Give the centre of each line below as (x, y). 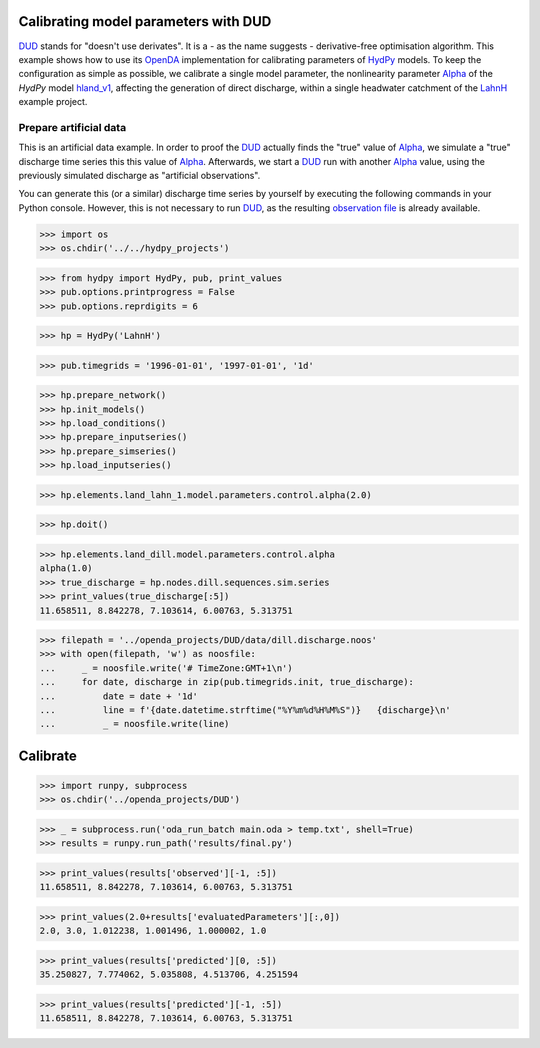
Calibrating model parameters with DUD (145, 21)
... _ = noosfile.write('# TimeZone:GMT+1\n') (166, 668)
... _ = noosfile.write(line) (134, 724)
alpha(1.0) (66, 568)
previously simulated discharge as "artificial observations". (139, 175)
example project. (53, 102)
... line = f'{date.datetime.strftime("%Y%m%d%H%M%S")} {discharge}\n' (245, 710)
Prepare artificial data (72, 127)
